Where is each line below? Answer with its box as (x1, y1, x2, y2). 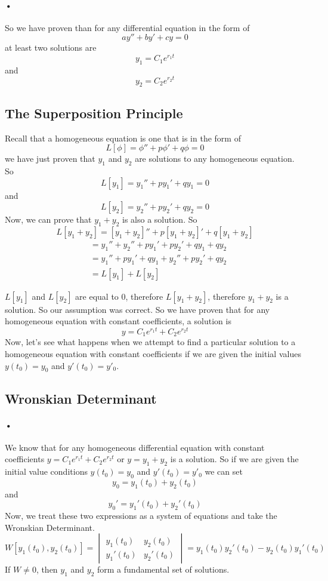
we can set (205, 465, 243, 478)
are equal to (75, 290, 119, 302)
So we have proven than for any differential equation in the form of (5, 21, 250, 33)
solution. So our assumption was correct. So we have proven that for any (5, 303, 270, 315)
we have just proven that (5, 152, 95, 165)
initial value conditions (5, 465, 88, 478)
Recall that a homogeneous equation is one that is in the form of (5, 131, 241, 144)
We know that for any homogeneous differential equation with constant (5, 441, 265, 453)
